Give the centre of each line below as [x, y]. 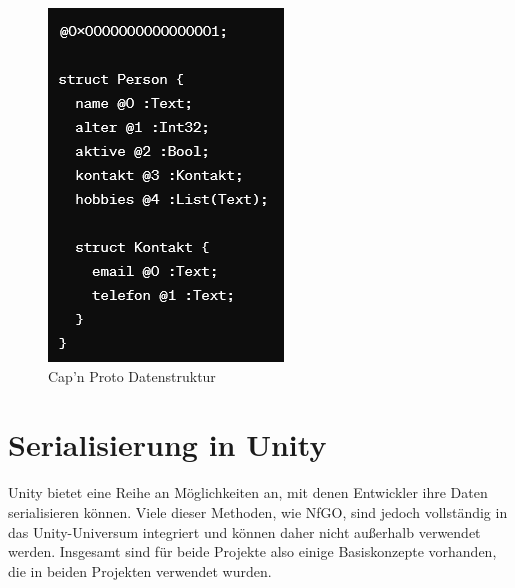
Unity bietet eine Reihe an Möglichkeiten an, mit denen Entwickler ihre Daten [248, 492]
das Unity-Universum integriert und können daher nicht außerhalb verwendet [244, 531]
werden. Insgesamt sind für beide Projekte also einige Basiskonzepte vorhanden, [252, 551]
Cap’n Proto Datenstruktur [132, 375]
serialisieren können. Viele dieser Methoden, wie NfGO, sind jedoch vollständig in [258, 511]
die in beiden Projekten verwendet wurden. [140, 570]
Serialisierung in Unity [167, 444]
